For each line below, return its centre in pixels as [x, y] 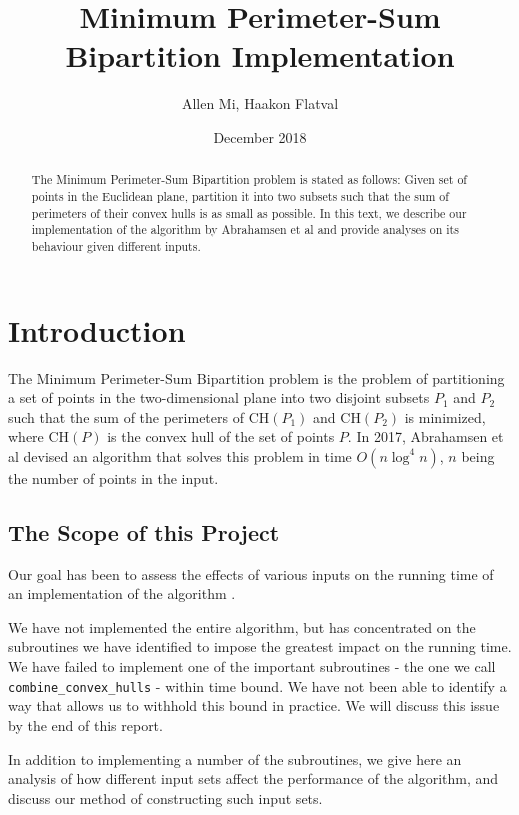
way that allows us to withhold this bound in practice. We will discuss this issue [254, 705]
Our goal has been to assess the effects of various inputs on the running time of [251, 573]
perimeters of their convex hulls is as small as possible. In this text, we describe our [249, 212]
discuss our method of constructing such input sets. [165, 797]
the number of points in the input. [113, 477]
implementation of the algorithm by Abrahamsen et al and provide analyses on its [245, 229]
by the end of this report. [85, 724]
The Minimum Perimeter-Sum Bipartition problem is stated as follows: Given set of [249, 179]
